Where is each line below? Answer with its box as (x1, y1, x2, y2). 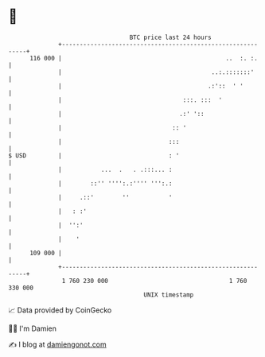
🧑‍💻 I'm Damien (8, 324, 57, 333)
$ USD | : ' (8, 151, 180, 160)
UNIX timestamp (143, 290, 194, 299)
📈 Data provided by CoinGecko (8, 305, 112, 315)
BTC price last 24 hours (129, 33, 212, 41)
